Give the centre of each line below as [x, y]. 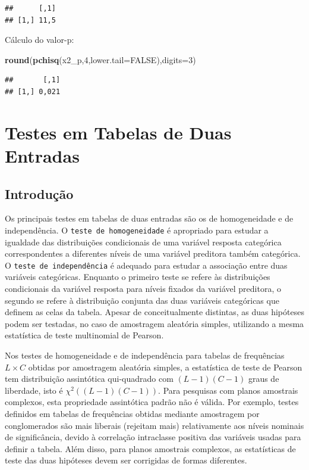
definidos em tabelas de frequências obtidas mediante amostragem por [132, 413]
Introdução [39, 193]
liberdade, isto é [34, 390]
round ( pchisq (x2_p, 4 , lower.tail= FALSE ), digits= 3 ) [100, 59]
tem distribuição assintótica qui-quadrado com [89, 379]
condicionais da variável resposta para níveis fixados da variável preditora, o [143, 289]
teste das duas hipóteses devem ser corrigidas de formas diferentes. [126, 460]
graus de [264, 379]
